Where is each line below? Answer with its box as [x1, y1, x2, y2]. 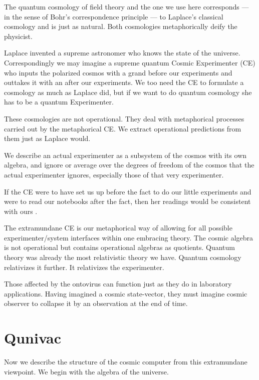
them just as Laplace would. [4, 133, 91, 143]
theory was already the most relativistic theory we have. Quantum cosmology [4, 252, 241, 262]
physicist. [4, 30, 33, 41]
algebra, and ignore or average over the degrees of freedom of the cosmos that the [4, 159, 254, 170]
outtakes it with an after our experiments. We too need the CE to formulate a [4, 77, 244, 87]
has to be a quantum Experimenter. [4, 96, 114, 107]
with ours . [4, 205, 38, 216]
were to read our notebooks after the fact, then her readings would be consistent [4, 196, 251, 206]
